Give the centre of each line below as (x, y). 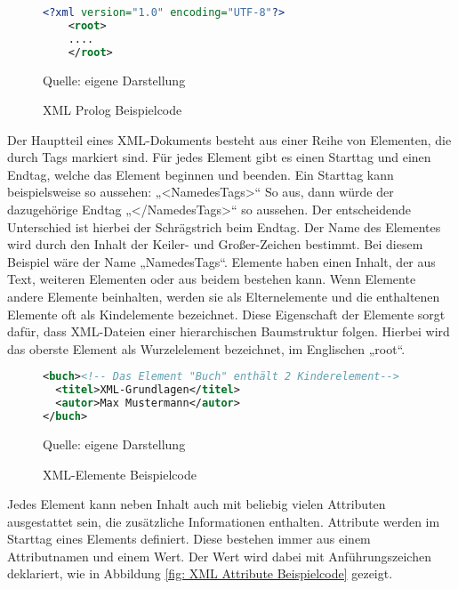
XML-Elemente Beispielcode (120, 474)
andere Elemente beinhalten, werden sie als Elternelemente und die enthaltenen (224, 297)
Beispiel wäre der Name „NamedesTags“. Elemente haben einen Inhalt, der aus (221, 261)
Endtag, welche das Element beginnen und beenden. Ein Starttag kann (201, 174)
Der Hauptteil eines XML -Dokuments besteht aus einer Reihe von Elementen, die (229, 139)
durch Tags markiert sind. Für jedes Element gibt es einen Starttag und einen (219, 157)
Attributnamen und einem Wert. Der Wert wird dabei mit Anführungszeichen (219, 556)
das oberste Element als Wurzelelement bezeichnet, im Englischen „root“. (206, 348)
